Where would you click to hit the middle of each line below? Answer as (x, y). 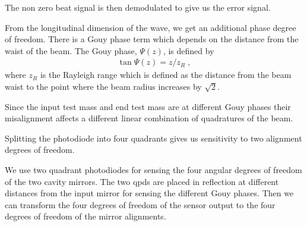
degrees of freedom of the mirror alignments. (86, 216)
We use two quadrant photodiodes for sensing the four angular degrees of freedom (153, 169)
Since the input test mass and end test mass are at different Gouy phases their (148, 106)
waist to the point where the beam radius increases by (103, 86)
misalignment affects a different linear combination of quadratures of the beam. (149, 118)
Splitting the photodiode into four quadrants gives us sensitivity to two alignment (153, 138)
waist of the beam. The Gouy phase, (71, 50)
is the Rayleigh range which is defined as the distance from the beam (166, 75)
